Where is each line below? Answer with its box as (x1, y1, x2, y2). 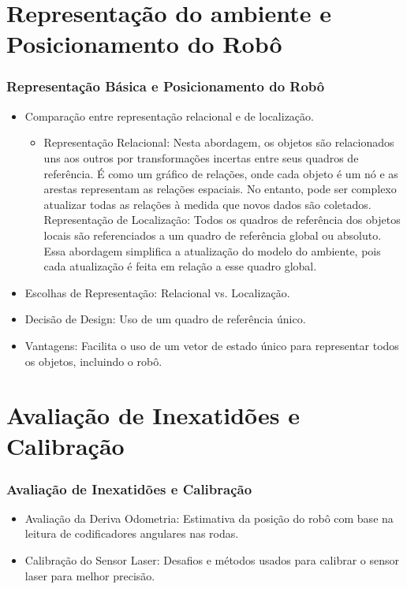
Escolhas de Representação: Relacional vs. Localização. (24, 284, 290, 300)
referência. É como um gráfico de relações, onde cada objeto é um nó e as (43, 165, 398, 181)
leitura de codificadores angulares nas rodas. (24, 525, 239, 542)
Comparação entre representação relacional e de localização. (24, 107, 314, 124)
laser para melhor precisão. (24, 567, 155, 583)
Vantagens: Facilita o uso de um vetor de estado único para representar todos (24, 337, 399, 353)
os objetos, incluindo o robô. (24, 352, 162, 369)
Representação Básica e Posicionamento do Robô (6, 76, 325, 96)
